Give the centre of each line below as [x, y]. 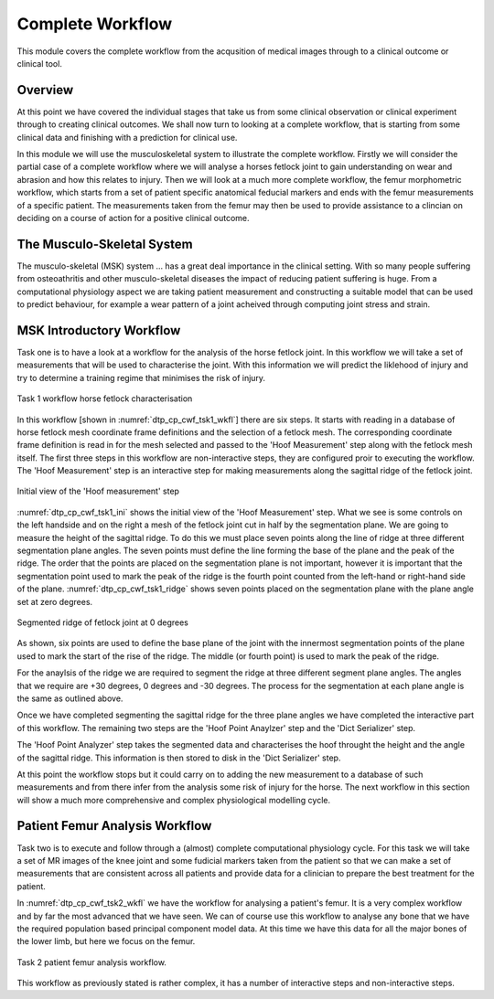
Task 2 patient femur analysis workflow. [91, 962]
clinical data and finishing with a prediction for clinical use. [127, 137]
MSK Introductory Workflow [99, 330]
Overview [45, 90]
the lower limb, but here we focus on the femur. [106, 941]
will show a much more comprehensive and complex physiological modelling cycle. [174, 800]
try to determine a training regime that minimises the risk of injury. [141, 377]
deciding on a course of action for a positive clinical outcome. [133, 218]
